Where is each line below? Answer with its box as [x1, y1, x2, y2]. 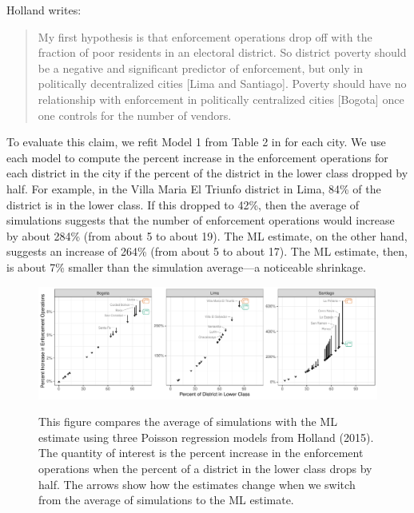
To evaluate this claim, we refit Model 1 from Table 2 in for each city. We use [6, 133, 386, 150]
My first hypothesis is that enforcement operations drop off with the [38, 28, 372, 45]
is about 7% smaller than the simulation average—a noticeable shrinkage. [6, 258, 366, 275]
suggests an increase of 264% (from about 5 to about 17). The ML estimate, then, [6, 243, 408, 260]
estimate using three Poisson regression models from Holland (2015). [38, 428, 374, 445]
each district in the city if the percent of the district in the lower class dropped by [6, 165, 408, 181]
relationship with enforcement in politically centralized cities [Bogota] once [38, 90, 404, 107]
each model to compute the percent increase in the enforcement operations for [6, 149, 388, 165]
